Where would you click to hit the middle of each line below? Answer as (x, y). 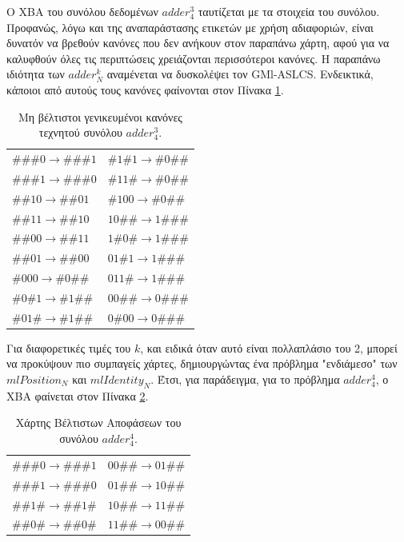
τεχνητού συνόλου (80, 132)
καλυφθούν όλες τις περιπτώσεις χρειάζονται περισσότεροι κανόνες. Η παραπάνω (194, 58)
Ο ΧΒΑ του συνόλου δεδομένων (82, 11)
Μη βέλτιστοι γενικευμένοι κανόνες (100, 116)
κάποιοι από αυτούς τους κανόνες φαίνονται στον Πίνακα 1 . (145, 89)
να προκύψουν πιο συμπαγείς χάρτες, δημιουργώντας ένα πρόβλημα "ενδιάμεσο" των (202, 363)
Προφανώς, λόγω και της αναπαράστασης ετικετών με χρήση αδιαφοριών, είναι (190, 27)
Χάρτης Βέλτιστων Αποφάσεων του (98, 422)
